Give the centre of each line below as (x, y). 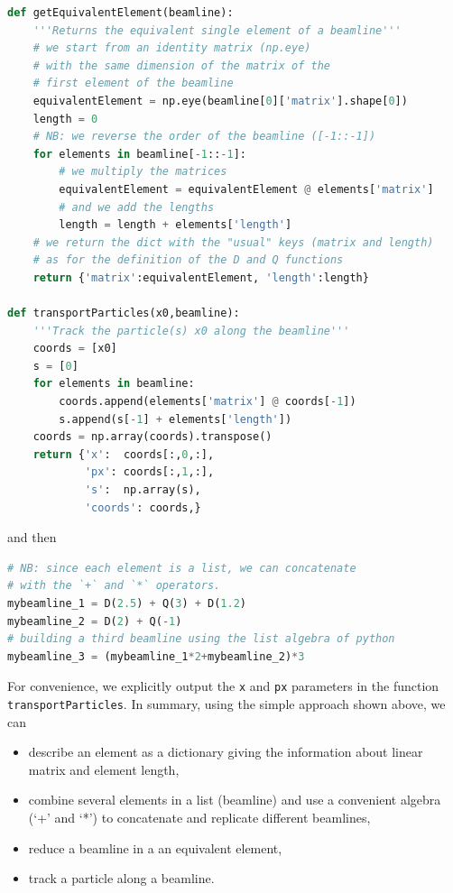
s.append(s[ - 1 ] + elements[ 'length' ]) (176, 419)
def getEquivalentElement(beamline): (120, 13)
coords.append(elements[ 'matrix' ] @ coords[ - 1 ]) (208, 402)
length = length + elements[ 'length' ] (176, 225)
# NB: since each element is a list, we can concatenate (182, 568)
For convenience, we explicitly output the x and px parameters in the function (223, 686)
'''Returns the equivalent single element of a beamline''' (217, 30)
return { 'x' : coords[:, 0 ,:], (124, 454)
